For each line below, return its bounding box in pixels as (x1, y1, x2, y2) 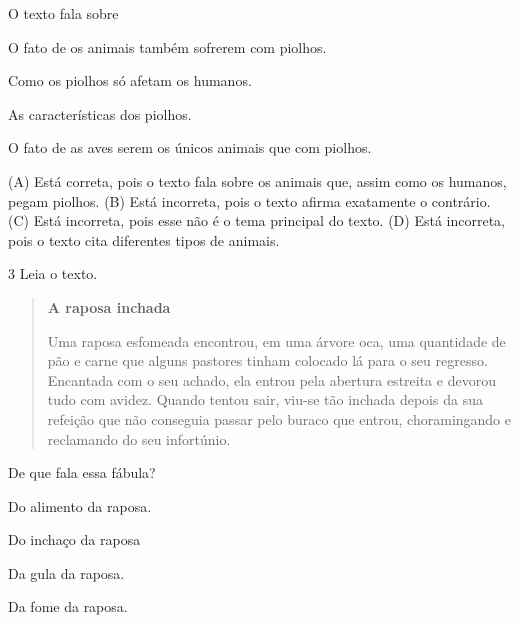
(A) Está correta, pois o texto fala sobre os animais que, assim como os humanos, (8, 170, 507, 191)
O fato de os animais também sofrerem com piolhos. (8, 36, 327, 57)
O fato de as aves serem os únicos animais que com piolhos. (8, 137, 372, 158)
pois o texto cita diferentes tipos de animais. (8, 229, 280, 250)
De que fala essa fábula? (8, 462, 156, 483)
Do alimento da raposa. (8, 495, 152, 516)
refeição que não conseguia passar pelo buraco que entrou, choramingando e (47, 408, 511, 429)
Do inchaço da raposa (8, 529, 141, 550)
